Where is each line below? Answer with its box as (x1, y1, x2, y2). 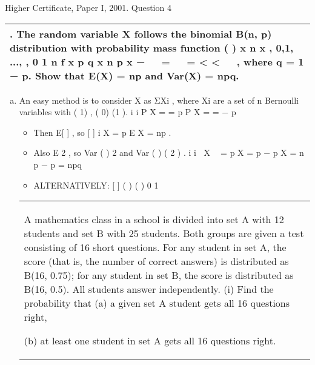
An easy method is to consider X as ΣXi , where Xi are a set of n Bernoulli (19, 93, 299, 106)
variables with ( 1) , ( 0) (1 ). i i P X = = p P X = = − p (19, 105, 236, 118)
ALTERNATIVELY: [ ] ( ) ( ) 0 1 (33, 178, 159, 191)
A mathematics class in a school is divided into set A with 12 (24, 212, 284, 227)
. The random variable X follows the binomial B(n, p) (10, 26, 272, 41)
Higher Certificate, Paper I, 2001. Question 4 (5, 1, 171, 13)
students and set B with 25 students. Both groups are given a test (24, 226, 304, 241)
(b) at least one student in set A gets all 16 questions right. (24, 333, 276, 348)
